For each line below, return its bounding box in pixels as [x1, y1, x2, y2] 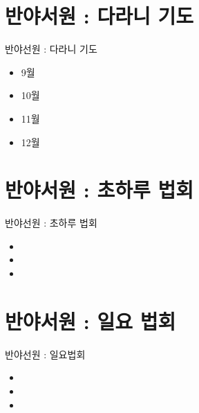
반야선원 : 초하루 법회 [5, 216, 97, 230]
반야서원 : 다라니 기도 [5, 1, 193, 30]
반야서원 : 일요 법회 [5, 306, 176, 335]
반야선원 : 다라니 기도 [5, 42, 97, 56]
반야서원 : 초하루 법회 [5, 175, 193, 204]
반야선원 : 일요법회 [5, 346, 86, 361]
